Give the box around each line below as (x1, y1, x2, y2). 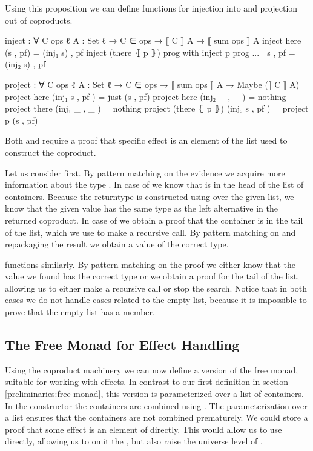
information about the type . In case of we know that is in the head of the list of (5, 178, 304, 191)
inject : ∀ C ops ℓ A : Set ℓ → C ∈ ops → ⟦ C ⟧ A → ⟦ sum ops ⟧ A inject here (5, 34, 301, 47)
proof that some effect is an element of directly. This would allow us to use (5, 423, 282, 435)
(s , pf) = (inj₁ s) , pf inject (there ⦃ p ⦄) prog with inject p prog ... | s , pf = (5, 45, 295, 58)
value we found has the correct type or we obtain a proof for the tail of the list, (5, 270, 300, 282)
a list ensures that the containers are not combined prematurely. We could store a (5, 411, 308, 424)
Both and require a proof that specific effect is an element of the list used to (5, 134, 288, 147)
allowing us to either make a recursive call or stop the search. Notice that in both (5, 281, 308, 294)
